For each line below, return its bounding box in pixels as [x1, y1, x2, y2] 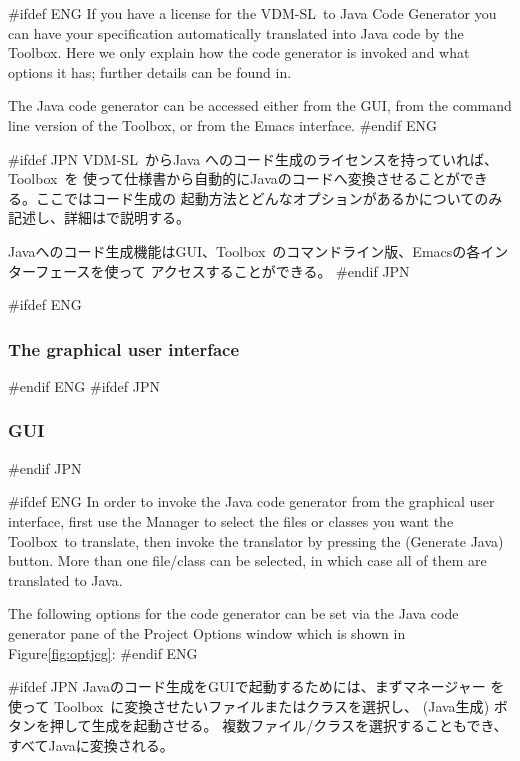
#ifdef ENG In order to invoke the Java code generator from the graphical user [8, 491, 495, 512]
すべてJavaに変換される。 [8, 734, 174, 755]
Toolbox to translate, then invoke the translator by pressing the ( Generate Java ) [8, 530, 504, 551]
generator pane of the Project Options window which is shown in [8, 622, 406, 643]
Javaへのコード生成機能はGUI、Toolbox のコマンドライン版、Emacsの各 [8, 240, 481, 261]
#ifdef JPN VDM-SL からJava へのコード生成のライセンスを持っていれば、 [8, 148, 498, 169]
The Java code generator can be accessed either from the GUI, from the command [8, 95, 512, 116]
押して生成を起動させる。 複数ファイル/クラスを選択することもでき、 [49, 715, 508, 736]
